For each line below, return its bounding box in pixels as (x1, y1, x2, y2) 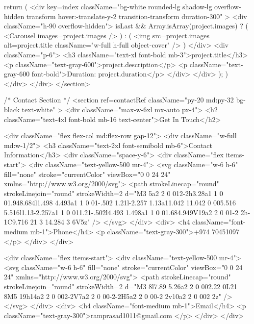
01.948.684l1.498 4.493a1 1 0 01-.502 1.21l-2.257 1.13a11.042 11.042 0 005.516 (4, 198, 236, 208)
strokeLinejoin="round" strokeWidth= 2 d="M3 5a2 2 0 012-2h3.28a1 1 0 (4, 188, 223, 198)
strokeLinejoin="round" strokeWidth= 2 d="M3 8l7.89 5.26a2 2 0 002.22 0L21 (4, 281, 237, 292)
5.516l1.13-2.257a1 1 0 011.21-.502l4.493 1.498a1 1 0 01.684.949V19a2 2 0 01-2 (4, 207, 238, 217)
